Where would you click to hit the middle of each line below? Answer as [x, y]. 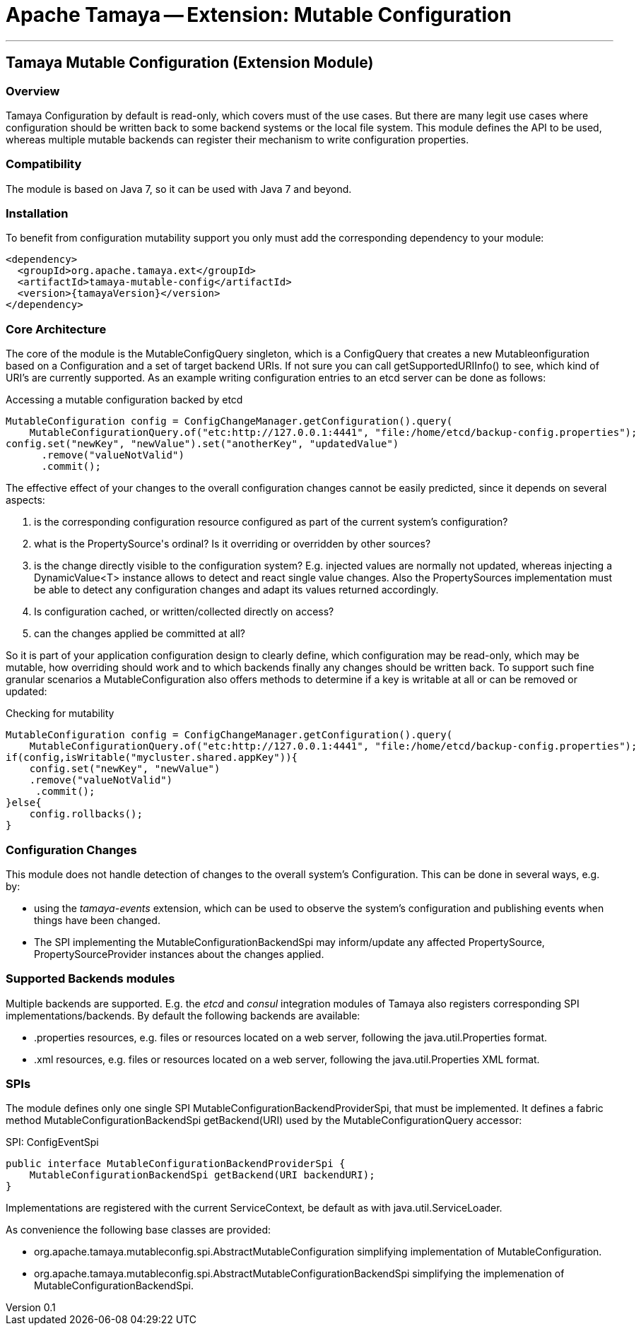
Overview [33, 91]
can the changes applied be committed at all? [140, 634]
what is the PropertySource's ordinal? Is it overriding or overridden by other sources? [233, 544]
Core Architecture [56, 329]
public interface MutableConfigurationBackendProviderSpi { [176, 1164]
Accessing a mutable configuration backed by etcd [124, 400]
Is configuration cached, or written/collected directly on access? [184, 612]
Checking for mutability [60, 714]
